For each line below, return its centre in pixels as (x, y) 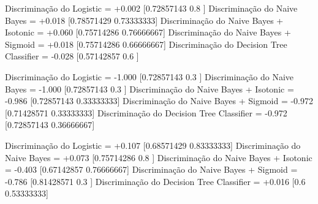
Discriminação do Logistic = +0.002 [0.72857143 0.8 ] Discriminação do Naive (151, 8)
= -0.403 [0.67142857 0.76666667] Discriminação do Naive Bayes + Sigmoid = (151, 169)
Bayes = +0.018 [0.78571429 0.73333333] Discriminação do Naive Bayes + (144, 20)
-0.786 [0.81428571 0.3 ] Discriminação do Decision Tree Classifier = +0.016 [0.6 (155, 181)
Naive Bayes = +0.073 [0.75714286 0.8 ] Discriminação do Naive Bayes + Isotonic (159, 157)
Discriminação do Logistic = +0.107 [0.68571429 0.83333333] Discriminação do (153, 145)
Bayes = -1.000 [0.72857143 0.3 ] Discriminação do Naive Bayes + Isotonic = (150, 89)
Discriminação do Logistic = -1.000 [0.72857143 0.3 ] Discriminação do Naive (150, 76)
